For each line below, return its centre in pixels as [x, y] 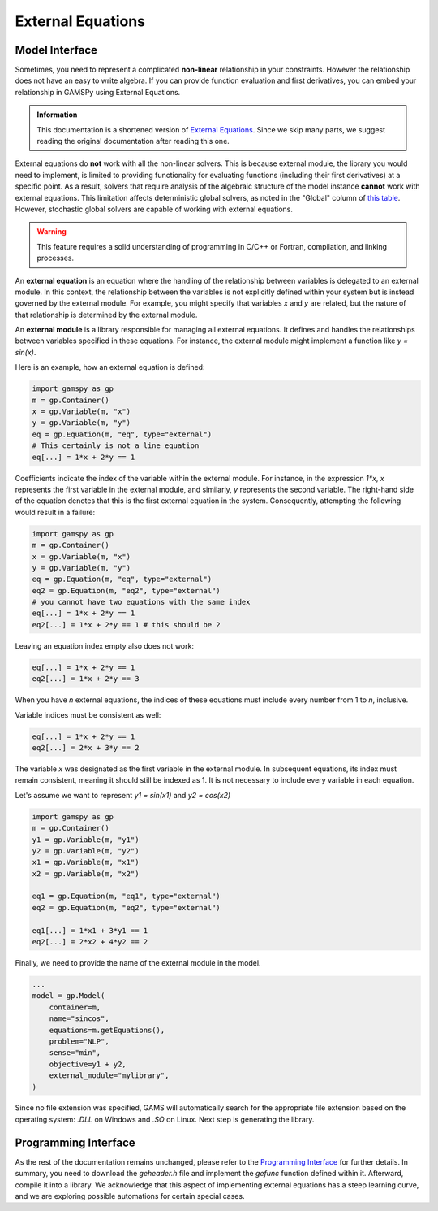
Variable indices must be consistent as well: [88, 714]
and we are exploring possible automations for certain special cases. [130, 1196]
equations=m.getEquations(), [107, 1030]
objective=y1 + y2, [88, 1064]
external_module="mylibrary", [109, 1076]
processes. [56, 258]
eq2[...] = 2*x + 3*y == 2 [86, 747]
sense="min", [75, 1053]
